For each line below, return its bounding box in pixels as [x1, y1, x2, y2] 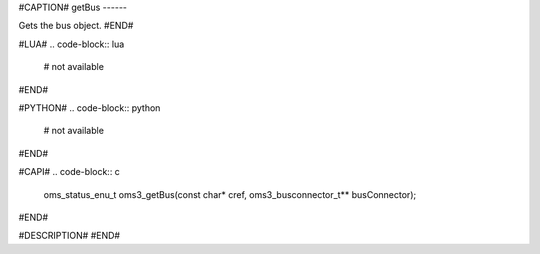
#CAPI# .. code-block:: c [18, 166, 120, 178]
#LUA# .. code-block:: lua [18, 38, 125, 50]
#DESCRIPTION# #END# [18, 230, 120, 242]
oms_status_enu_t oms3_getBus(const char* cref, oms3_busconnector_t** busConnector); [43, 188, 417, 200]
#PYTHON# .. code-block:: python [18, 101, 161, 114]
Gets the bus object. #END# [18, 20, 134, 32]
